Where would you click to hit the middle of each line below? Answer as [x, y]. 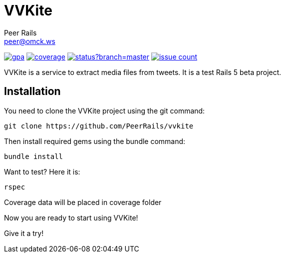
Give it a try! [24, 233]
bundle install [34, 156]
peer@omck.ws [30, 41]
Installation [32, 91]
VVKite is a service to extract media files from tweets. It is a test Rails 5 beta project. [143, 72]
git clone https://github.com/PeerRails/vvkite [99, 126]
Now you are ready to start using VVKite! [71, 217]
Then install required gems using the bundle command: [95, 141]
